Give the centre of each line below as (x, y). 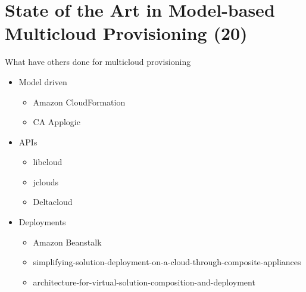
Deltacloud (53, 202)
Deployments (42, 222)
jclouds (46, 181)
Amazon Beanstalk (67, 242)
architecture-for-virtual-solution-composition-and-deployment (144, 282)
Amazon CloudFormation (79, 102)
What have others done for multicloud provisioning (98, 62)
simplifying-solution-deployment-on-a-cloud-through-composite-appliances (167, 262)
